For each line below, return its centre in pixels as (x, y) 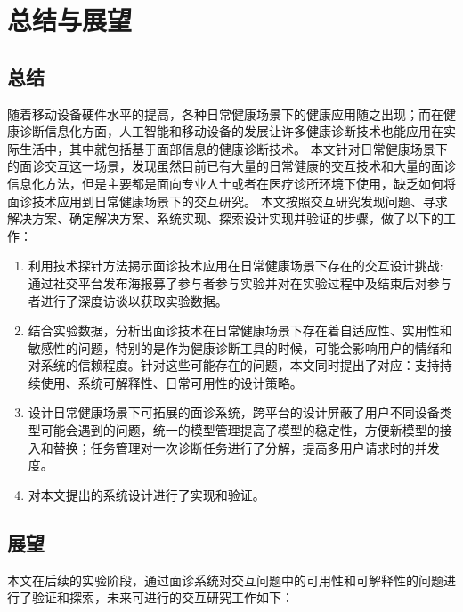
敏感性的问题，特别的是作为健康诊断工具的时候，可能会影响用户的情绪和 (240, 347)
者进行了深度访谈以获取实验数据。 (128, 300)
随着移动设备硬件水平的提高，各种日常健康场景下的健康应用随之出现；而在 (225, 113)
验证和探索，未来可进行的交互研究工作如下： (162, 597)
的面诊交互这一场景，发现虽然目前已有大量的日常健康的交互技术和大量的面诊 (231, 166)
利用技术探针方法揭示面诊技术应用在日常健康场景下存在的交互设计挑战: (236, 266)
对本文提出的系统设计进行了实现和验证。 (146, 494)
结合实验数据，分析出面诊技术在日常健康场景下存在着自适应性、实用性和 (240, 330)
